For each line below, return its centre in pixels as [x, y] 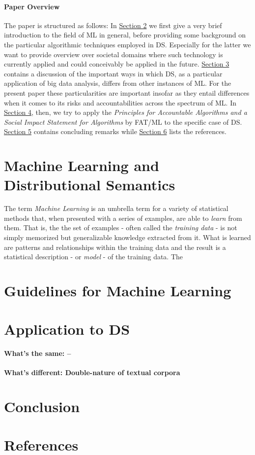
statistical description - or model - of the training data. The [94, 257]
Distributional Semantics [90, 185]
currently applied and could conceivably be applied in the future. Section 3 [117, 64]
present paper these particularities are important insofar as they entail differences [127, 92]
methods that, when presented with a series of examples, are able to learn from [123, 218]
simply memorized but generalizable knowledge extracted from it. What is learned [127, 237]
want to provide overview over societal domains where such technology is [113, 54]
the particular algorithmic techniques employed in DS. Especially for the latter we [127, 44]
